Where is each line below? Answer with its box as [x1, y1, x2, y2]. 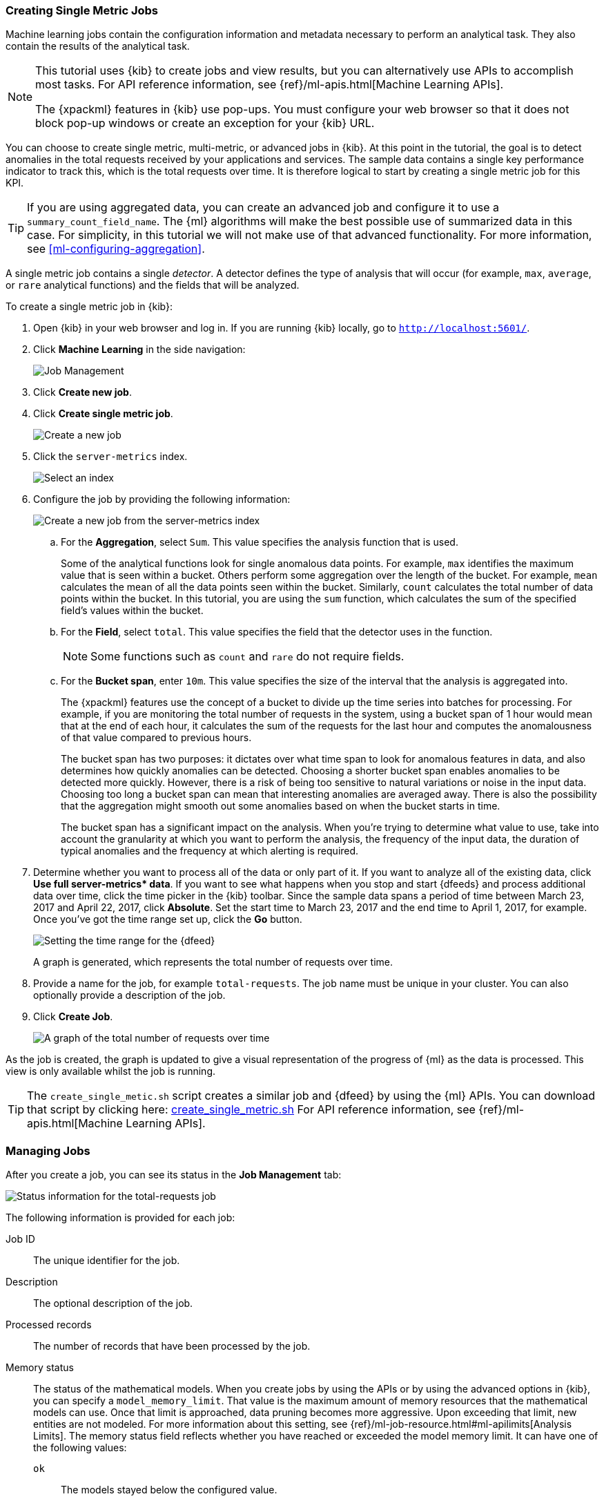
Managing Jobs [6, 1143, 90, 1158]
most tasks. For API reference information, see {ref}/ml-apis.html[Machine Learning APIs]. [35, 77, 504, 92]
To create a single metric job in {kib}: [6, 300, 173, 313]
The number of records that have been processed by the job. [33, 1340, 311, 1352]
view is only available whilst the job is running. [6, 1065, 216, 1078]
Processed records [6, 1319, 92, 1331]
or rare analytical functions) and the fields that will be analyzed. [6, 279, 300, 291]
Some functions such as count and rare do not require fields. [90, 649, 405, 664]
